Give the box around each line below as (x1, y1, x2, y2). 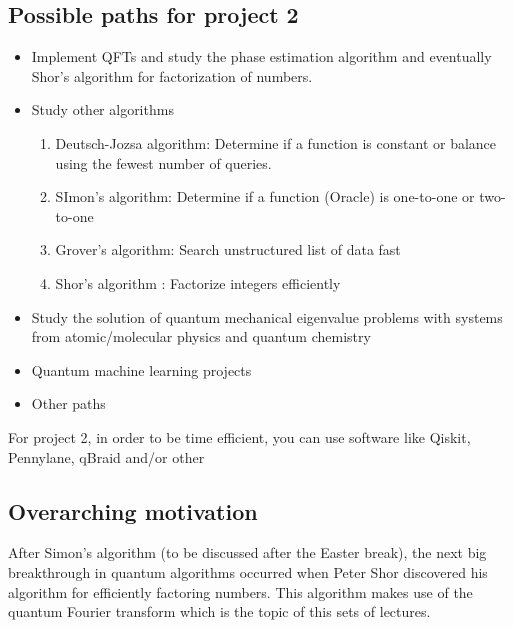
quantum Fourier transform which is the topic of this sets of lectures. (8, 601, 431, 622)
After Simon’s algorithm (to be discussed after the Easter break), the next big (8, 542, 487, 563)
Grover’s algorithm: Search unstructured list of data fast (55, 239, 401, 260)
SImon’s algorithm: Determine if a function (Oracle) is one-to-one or (55, 186, 475, 207)
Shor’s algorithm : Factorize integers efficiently (55, 272, 341, 293)
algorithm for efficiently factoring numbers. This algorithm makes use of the (8, 581, 473, 602)
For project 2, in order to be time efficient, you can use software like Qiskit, (8, 426, 471, 447)
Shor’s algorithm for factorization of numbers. (31, 65, 313, 86)
